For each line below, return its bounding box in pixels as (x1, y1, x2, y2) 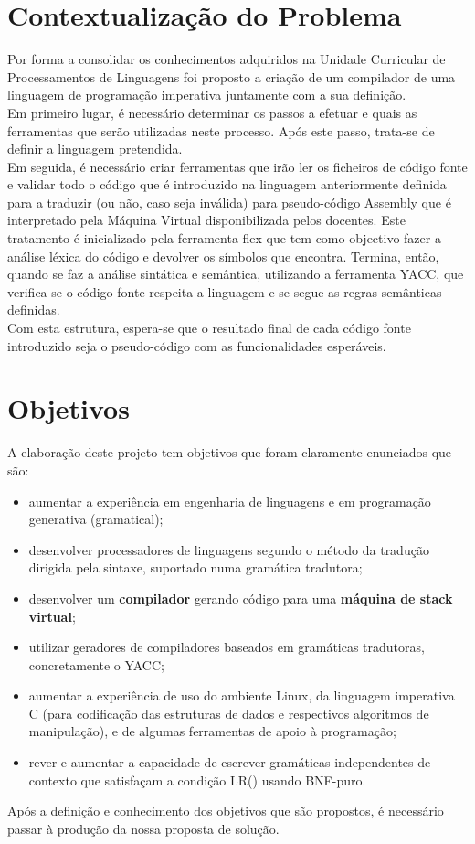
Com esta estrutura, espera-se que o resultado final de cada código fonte (7, 318, 411, 337)
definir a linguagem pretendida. (7, 139, 183, 158)
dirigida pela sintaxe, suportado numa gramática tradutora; (28, 558, 363, 577)
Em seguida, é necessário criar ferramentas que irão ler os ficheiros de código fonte (7, 156, 468, 176)
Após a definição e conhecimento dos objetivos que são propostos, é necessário (7, 801, 444, 820)
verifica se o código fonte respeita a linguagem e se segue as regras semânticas (7, 282, 442, 301)
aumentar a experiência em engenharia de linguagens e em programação (28, 491, 431, 510)
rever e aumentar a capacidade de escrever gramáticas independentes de (28, 753, 431, 772)
